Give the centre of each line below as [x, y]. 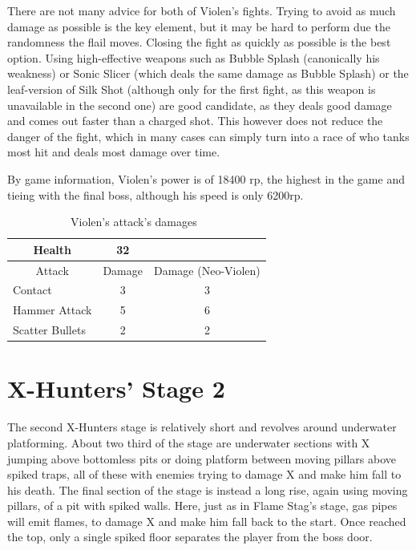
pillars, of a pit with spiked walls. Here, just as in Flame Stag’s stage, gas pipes [202, 506]
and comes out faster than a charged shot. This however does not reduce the [195, 121]
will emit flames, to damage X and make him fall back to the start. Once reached [207, 521]
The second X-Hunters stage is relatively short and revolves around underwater [202, 427]
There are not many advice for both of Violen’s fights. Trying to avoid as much [202, 10]
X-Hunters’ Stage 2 [116, 388]
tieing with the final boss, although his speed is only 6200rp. [155, 194]
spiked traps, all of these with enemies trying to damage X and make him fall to [204, 474]
